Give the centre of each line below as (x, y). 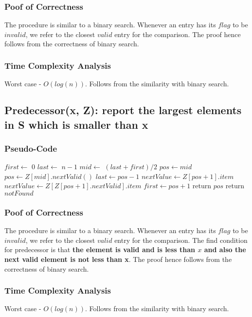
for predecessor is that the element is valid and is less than (100, 249)
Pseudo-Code (31, 148)
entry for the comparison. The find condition (181, 240)
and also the (225, 249)
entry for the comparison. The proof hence (178, 34)
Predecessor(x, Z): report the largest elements (123, 110)
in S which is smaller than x (76, 124)
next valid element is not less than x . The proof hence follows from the (118, 259)
